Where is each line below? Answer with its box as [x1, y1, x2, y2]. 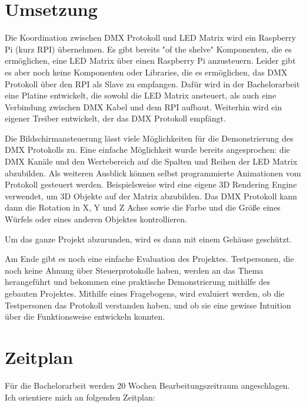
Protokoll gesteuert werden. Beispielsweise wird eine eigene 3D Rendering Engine [5, 178, 297, 191]
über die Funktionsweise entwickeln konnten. [5, 310, 165, 323]
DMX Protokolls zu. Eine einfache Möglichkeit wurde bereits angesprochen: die [5, 143, 290, 156]
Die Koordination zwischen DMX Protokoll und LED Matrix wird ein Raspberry [5, 31, 296, 44]
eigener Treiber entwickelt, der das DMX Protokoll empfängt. [5, 112, 226, 124]
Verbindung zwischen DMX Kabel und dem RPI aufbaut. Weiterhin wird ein [5, 100, 282, 113]
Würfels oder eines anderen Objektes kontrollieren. [5, 213, 188, 225]
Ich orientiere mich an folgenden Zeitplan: [5, 390, 155, 403]
